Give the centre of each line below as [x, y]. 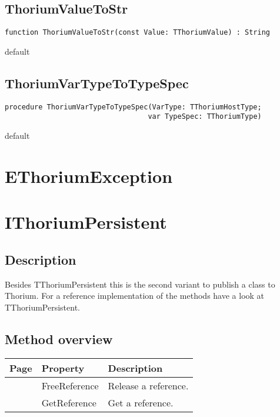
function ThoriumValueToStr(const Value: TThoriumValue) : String [138, 33]
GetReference [69, 402]
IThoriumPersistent [86, 222]
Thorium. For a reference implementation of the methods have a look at [135, 296]
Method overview [59, 338]
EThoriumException [89, 176]
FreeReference [70, 385]
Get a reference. [141, 402]
